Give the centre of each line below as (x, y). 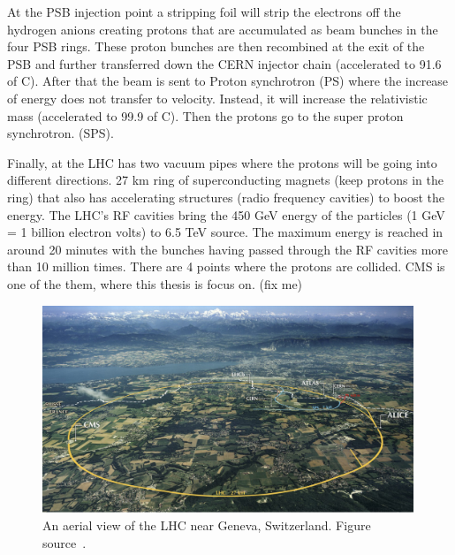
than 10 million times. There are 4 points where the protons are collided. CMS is (226, 266)
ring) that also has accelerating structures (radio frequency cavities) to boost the (226, 197)
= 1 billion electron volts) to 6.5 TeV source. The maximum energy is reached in (225, 232)
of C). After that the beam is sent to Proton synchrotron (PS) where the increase (228, 81)
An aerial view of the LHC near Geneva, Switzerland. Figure (207, 525)
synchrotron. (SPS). (61, 133)
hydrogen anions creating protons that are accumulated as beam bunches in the (223, 29)
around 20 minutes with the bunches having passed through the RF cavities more (228, 249)
